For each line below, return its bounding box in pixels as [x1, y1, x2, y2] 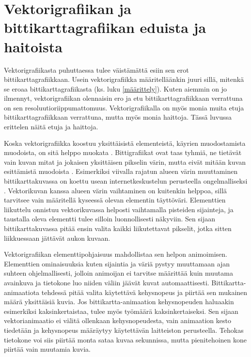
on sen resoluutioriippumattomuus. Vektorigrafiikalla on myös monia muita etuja [4, 102, 244, 112]
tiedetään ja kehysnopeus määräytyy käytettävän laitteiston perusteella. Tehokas [4, 325, 244, 335]
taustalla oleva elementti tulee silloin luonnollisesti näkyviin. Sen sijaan [4, 214, 215, 224]
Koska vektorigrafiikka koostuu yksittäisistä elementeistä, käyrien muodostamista [4, 138, 246, 148]
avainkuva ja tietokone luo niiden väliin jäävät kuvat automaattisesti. [4, 277, 209, 287]
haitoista [4, 36, 63, 56]
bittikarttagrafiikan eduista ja [4, 17, 206, 37]
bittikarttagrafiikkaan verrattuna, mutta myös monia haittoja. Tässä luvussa [4, 112, 232, 122]
